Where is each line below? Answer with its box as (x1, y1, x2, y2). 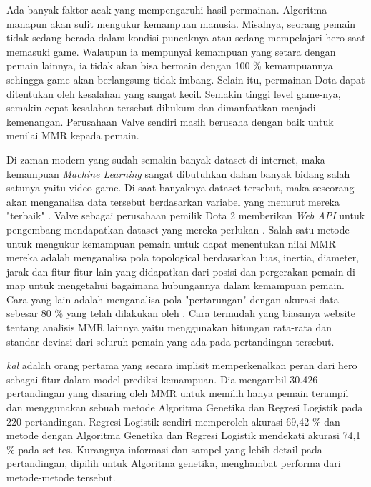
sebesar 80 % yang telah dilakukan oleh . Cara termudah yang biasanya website (6, 306, 356, 321)
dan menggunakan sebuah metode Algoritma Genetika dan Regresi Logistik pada (6, 400, 363, 415)
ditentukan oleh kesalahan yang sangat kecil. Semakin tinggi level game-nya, (6, 86, 341, 101)
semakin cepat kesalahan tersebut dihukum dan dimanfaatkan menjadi (6, 100, 316, 115)
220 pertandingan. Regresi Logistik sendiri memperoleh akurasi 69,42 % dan (6, 413, 340, 428)
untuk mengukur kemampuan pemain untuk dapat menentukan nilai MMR (6, 236, 336, 251)
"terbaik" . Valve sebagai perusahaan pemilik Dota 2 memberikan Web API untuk (6, 208, 365, 223)
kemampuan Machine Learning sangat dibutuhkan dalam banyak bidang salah (6, 166, 350, 181)
